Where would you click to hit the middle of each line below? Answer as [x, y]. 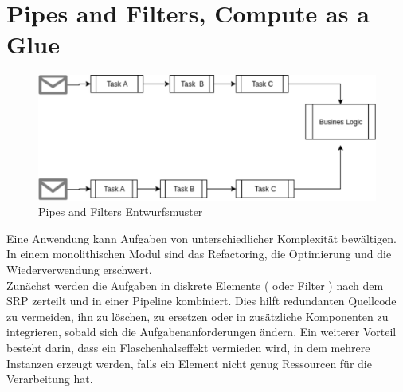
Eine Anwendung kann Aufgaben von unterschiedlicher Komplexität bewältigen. [202, 238]
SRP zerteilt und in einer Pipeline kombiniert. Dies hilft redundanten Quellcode [201, 301]
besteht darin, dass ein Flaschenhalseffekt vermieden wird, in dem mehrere [188, 347]
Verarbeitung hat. [50, 379]
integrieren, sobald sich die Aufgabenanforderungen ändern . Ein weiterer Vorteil [201, 332]
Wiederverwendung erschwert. [79, 270]
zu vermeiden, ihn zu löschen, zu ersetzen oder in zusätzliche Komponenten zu [198, 316]
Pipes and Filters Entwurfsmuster [121, 212]
